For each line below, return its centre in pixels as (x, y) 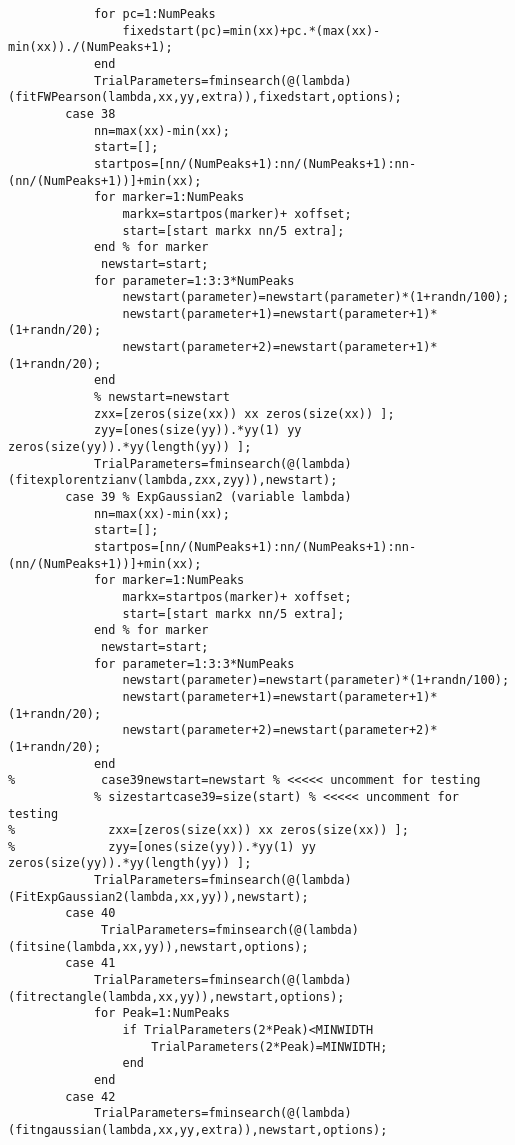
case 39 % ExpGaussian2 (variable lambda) (208, 497)
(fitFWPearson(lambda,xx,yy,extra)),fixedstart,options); (205, 97)
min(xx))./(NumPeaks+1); (90, 47)
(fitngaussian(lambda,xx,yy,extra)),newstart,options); (198, 1129)
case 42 (90, 1096)
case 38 (90, 113)
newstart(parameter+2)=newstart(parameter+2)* (280, 730)
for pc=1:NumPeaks (154, 14)
